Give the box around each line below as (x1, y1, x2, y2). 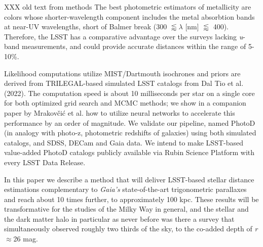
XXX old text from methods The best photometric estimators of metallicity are (4, 2, 251, 12)
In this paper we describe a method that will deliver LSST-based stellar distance (4, 174, 254, 184)
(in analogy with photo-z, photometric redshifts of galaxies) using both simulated (4, 127, 256, 138)
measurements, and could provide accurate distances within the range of (22, 41, 246, 52)
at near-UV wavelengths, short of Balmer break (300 (4, 21, 167, 32)
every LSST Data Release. (4, 157, 86, 167)
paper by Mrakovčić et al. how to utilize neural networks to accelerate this (4, 107, 235, 118)
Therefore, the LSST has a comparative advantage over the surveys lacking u (4, 31, 243, 41)
